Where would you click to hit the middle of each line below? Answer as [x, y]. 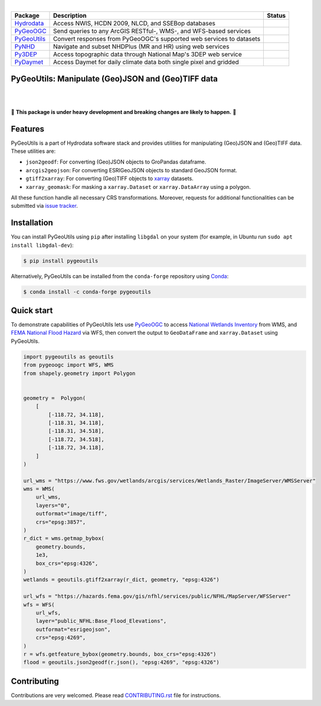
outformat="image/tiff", [72, 514]
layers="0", [53, 505]
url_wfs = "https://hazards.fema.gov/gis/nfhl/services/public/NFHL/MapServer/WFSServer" [157, 596]
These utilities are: [33, 151]
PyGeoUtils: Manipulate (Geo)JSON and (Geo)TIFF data [114, 79]
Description [70, 16]
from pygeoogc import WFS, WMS [69, 365]
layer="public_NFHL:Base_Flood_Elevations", [101, 621]
